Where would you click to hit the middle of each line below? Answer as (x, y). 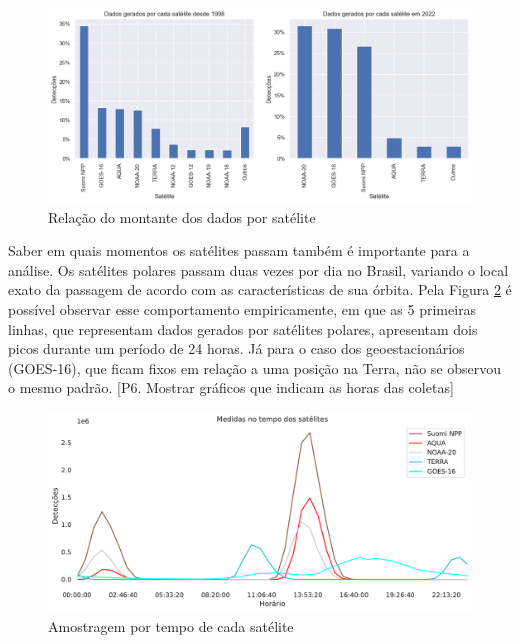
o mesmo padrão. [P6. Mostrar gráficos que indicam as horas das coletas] (231, 387)
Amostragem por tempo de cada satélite (171, 625)
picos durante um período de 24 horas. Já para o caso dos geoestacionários (236, 348)
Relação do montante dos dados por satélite (182, 216)
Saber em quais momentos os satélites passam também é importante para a (239, 250)
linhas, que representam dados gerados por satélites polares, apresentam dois (243, 328)
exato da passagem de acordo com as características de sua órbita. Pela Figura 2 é (260, 289)
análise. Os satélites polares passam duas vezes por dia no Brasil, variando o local (258, 269)
